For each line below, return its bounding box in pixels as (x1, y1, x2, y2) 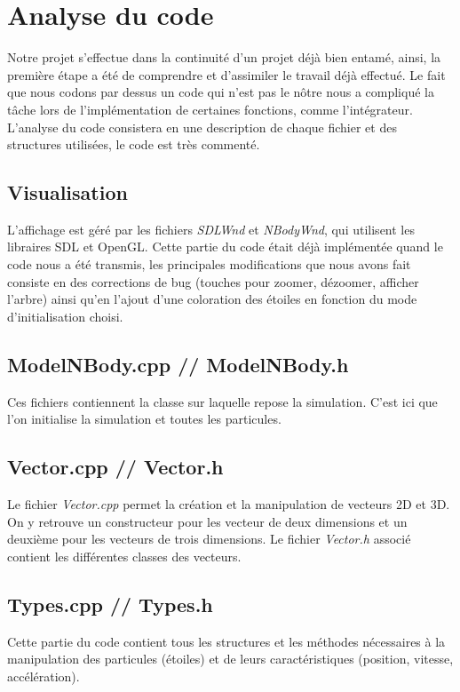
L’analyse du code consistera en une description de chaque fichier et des (7, 117, 397, 136)
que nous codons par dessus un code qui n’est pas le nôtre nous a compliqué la (7, 83, 434, 101)
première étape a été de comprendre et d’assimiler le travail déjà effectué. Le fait (7, 65, 446, 84)
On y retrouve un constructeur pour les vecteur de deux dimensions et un (7, 512, 408, 530)
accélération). (7, 666, 80, 685)
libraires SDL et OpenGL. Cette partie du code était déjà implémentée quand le (7, 237, 443, 256)
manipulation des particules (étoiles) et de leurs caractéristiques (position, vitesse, (7, 649, 454, 668)
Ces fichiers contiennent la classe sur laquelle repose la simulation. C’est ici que (7, 392, 438, 410)
